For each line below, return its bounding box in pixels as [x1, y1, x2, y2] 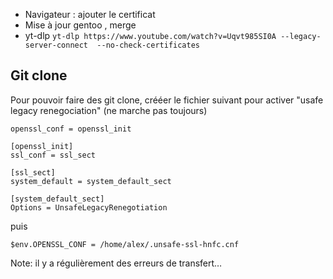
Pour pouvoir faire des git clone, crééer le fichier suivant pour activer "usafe [10, 94, 324, 106]
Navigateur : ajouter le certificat [24, 9, 156, 20]
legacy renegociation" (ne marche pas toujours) [10, 104, 208, 116]
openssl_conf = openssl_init [10, 124, 132, 134]
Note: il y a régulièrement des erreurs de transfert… [10, 257, 223, 269]
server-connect [24, 40, 89, 50]
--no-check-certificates [96, 40, 200, 50]
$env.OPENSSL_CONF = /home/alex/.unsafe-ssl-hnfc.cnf [10, 239, 240, 249]
